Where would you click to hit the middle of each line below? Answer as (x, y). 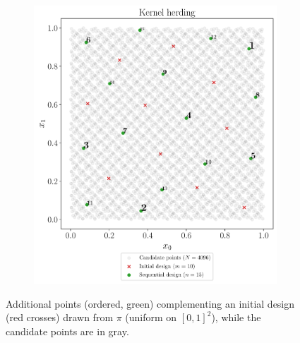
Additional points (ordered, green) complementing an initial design (150, 303)
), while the (236, 317)
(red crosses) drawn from (60, 317)
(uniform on (151, 317)
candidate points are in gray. (67, 331)
